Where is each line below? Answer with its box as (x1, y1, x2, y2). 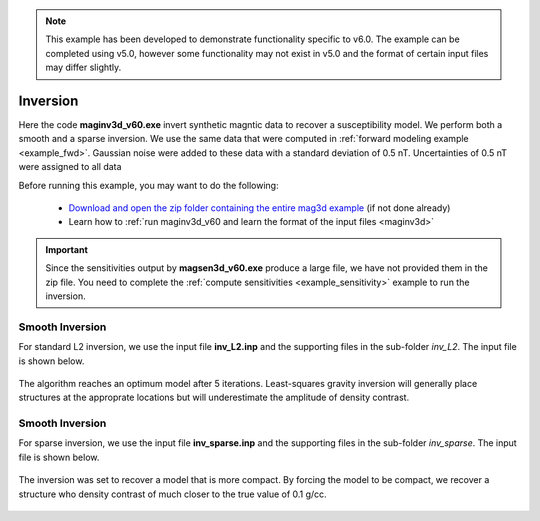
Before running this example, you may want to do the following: (18, 179, 279, 191)
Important (45, 243, 89, 255)
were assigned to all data (18, 161, 122, 173)
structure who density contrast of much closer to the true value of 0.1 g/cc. (18, 488, 327, 500)
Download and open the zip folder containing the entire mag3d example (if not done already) (68, 202, 451, 214)
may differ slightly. (45, 61, 122, 74)
